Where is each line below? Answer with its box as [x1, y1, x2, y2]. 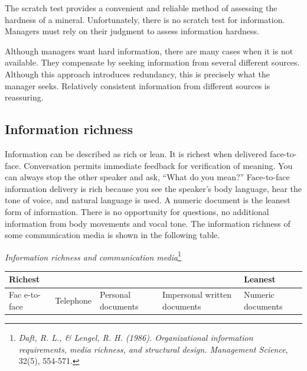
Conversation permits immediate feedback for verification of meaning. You [24, 159, 293, 171]
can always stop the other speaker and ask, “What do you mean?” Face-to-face [5, 171, 290, 183]
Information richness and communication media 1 [5, 249, 181, 263]
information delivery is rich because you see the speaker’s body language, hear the [5, 182, 302, 194]
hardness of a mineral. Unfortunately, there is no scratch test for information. [5, 13, 285, 25]
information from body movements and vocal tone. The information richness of [5, 217, 290, 229]
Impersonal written [162, 288, 231, 301]
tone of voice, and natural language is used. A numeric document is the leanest [5, 194, 290, 206]
